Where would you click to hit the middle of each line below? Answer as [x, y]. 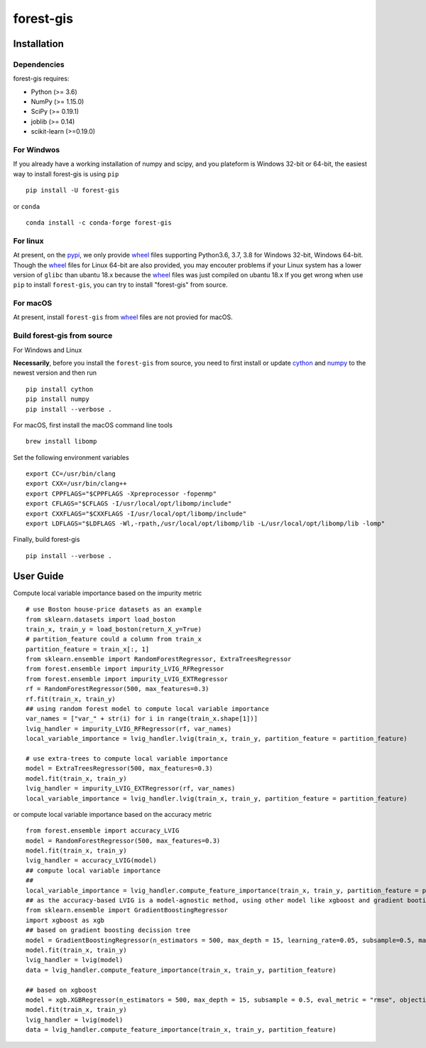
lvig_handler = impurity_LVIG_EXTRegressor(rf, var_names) [131, 788]
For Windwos [37, 150]
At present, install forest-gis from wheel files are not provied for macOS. [123, 317]
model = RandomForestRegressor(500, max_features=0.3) [123, 840]
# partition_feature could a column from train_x [114, 639]
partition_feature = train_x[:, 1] [88, 649]
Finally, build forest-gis [47, 540]
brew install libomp [61, 442]
